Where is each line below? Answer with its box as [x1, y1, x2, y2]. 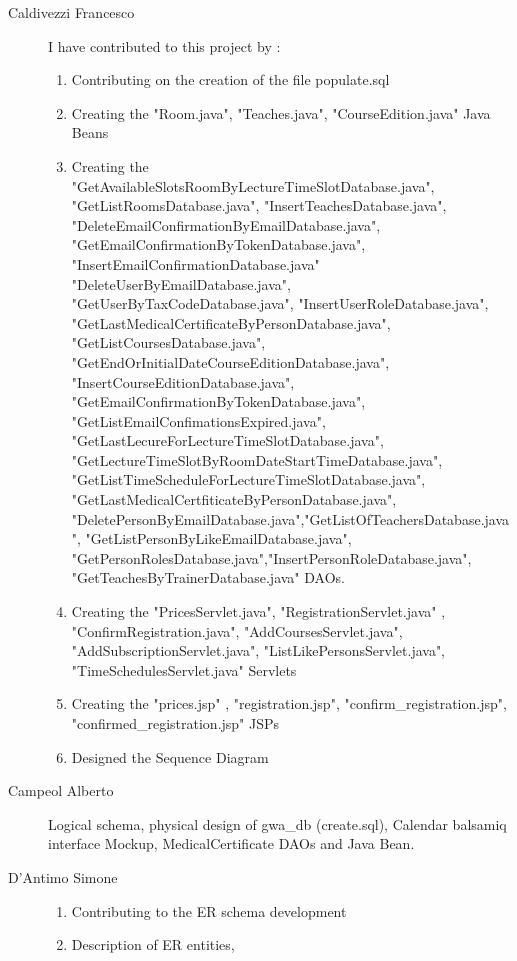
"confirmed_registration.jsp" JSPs [71, 713, 280, 733]
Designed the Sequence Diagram [71, 746, 269, 767]
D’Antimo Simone [8, 866, 118, 887]
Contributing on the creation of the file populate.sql [71, 69, 390, 90]
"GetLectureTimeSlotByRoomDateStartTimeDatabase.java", [71, 449, 443, 470]
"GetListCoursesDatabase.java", [71, 332, 266, 353]
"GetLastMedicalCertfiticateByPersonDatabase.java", [71, 489, 397, 510]
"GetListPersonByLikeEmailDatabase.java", [85, 528, 352, 549]
